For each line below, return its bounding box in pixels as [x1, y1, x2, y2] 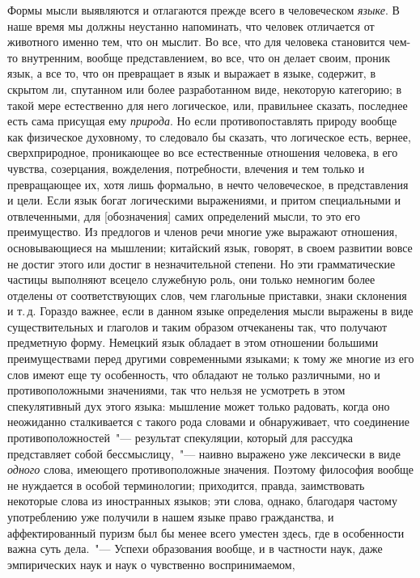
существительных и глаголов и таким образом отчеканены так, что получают [7, 318, 388, 335]
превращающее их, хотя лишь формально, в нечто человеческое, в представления [7, 175, 409, 192]
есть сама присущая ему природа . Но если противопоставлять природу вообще [7, 112, 397, 129]
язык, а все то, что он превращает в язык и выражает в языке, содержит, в [7, 65, 376, 82]
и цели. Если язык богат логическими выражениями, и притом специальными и [7, 192, 401, 209]
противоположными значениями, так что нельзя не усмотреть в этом [7, 382, 346, 399]
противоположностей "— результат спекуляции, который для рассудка [7, 429, 354, 446]
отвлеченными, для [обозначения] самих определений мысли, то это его [7, 207, 361, 224]
